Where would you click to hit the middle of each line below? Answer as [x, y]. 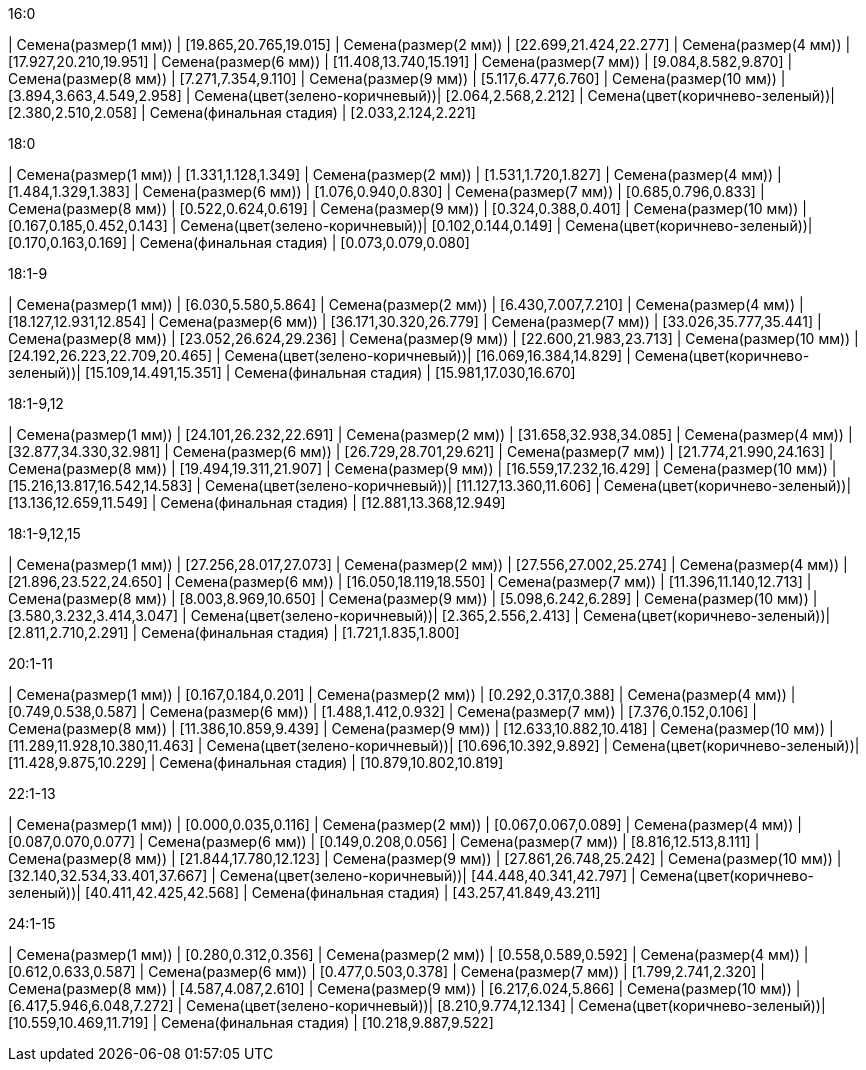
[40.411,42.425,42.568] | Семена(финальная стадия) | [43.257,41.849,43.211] [342, 892]
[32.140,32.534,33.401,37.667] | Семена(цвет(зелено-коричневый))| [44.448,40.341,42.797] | [322, 875]
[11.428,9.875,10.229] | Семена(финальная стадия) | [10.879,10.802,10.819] [256, 762]
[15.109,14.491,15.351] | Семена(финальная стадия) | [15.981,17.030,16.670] [330, 372]
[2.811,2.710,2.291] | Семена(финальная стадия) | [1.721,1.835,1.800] [234, 632]
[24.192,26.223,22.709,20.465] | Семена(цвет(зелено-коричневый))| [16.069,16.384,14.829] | [319, 355]
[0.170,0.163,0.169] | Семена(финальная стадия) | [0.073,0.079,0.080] [239, 242]
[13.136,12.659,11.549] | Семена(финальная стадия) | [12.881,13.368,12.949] [257, 502]
